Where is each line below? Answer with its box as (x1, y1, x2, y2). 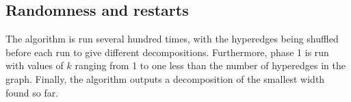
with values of (5, 58, 64, 73)
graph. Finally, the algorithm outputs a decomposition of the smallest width (5, 71, 325, 86)
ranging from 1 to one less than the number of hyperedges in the (75, 58, 346, 73)
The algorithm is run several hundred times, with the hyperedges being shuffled (5, 31, 339, 46)
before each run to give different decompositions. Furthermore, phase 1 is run (5, 44, 329, 59)
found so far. (5, 85, 59, 99)
